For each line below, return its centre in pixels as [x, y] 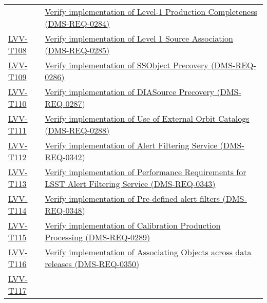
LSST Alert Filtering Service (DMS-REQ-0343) [130, 184]
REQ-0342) [65, 157]
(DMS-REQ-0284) [77, 23]
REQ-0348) [65, 210]
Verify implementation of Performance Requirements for [146, 172]
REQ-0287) [65, 103]
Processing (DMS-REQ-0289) [98, 237]
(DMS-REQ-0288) [77, 130]
